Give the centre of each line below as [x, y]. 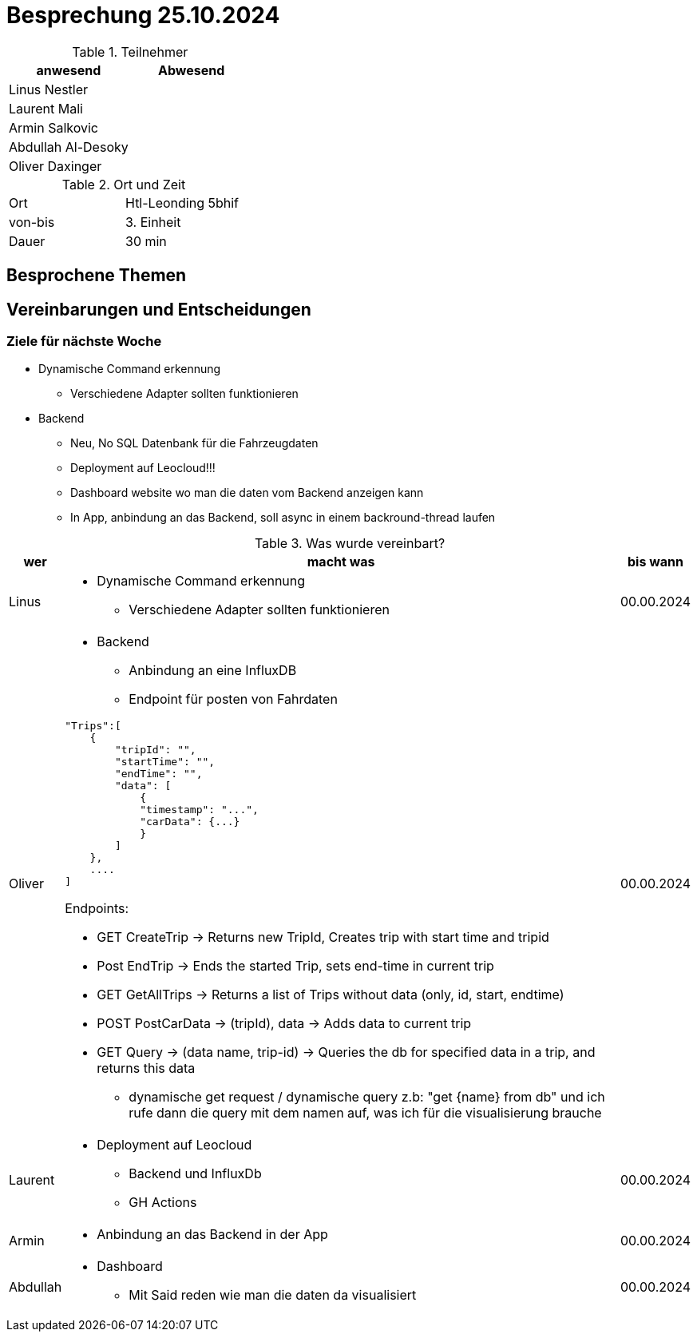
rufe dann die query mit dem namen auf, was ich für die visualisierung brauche [365, 1113]
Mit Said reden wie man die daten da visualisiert [273, 1295]
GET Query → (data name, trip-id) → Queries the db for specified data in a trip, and [346, 1052]
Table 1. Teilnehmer [130, 52]
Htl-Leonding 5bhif [182, 202]
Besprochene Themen [97, 276]
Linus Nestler [49, 89]
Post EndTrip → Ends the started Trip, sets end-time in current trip [295, 966]
